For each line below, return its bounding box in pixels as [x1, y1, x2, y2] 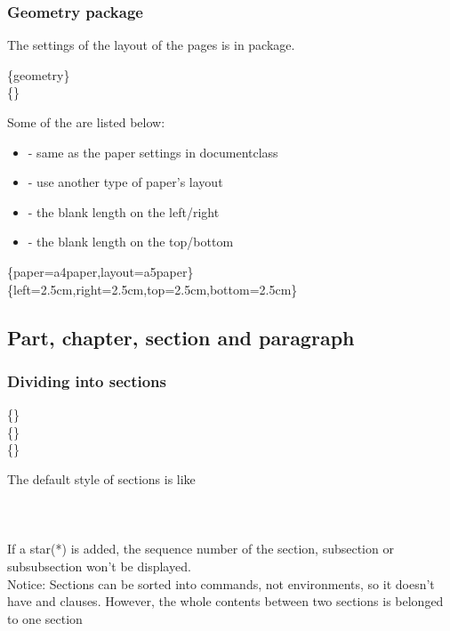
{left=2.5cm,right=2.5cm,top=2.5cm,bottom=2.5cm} [7, 279, 298, 298]
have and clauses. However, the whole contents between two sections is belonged [7, 592, 444, 611]
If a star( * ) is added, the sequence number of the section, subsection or [7, 539, 394, 558]
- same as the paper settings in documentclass [28, 142, 278, 161]
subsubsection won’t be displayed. [7, 556, 191, 575]
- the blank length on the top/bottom [28, 232, 234, 251]
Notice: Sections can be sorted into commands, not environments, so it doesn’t [7, 574, 435, 593]
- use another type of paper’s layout [28, 173, 223, 191]
